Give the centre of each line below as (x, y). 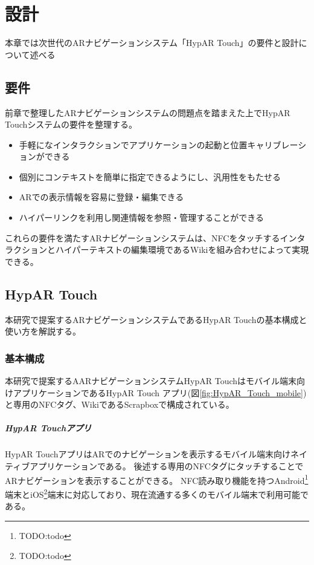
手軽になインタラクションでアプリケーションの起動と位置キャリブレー (159, 144)
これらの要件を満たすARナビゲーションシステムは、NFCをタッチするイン (151, 237)
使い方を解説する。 (43, 331)
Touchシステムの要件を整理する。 (71, 124)
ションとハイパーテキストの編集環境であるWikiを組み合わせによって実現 (165, 250)
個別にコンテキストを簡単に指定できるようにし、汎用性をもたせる (150, 176)
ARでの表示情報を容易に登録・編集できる (101, 197)
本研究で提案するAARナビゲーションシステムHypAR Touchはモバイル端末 (151, 381)
